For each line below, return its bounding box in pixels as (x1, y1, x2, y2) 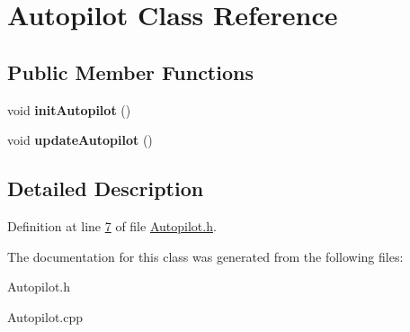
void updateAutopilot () (7, 130, 153, 149)
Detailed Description (7, 175, 204, 202)
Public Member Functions (7, 58, 254, 85)
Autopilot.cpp (7, 307, 84, 326)
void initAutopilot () (7, 100, 131, 119)
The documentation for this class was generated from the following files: (7, 247, 404, 265)
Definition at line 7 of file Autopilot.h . (7, 216, 217, 235)
